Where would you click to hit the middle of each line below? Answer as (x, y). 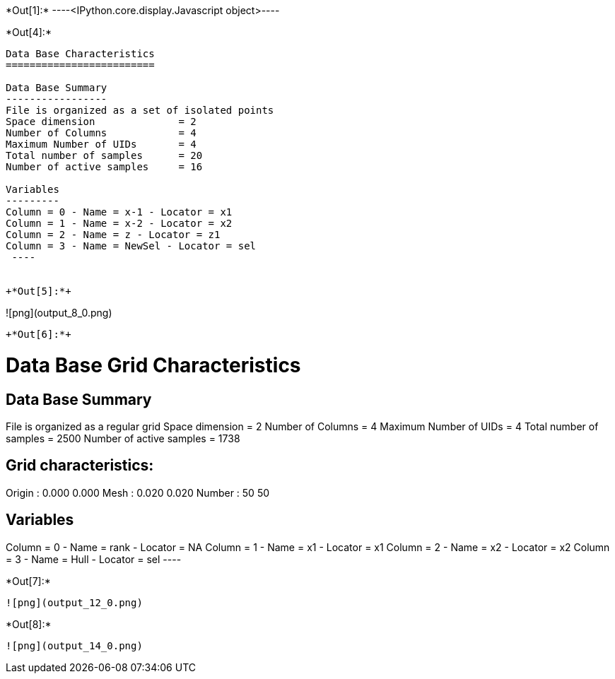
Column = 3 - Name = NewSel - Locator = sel (131, 246)
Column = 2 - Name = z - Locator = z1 (113, 235)
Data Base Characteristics (80, 54)
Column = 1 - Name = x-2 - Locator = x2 (119, 223)
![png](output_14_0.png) (74, 645)
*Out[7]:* (28, 581)
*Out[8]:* (29, 624)
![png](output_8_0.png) (59, 313)
